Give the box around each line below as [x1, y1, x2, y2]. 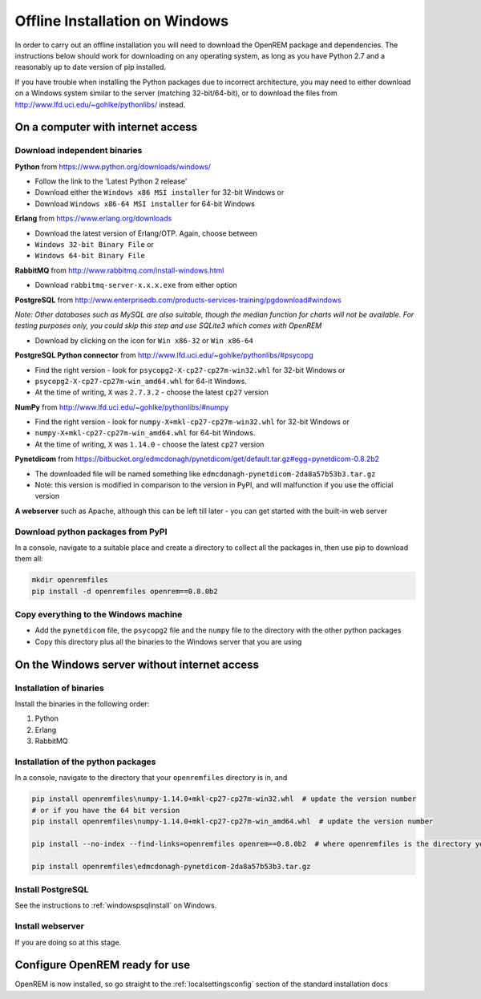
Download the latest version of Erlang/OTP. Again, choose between [34, 229, 258, 238]
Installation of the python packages [14, 756, 156, 767]
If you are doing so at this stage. [14, 937, 122, 947]
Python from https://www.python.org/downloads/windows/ [14, 161, 212, 172]
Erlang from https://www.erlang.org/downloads [14, 213, 172, 224]
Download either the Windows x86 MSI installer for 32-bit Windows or [34, 188, 285, 197]
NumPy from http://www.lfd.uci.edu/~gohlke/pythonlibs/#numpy [14, 402, 229, 412]
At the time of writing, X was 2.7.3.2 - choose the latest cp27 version [34, 387, 269, 397]
